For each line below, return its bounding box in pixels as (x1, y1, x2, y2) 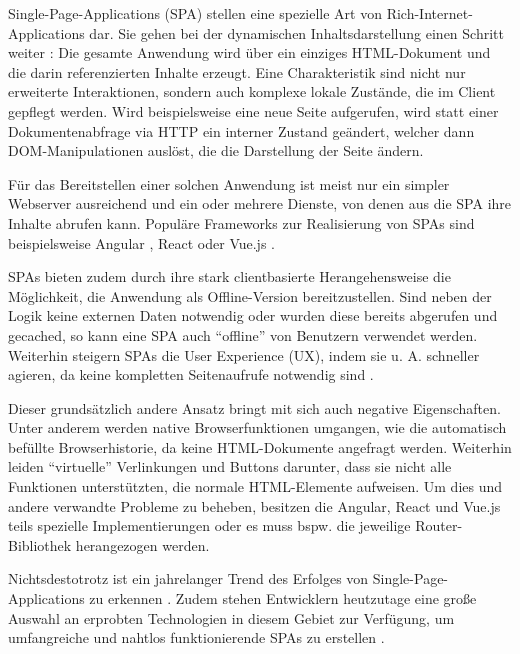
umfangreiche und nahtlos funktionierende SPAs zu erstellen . (8, 627, 385, 648)
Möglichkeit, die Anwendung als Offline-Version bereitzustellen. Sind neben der (8, 285, 492, 306)
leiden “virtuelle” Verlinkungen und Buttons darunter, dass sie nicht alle (8, 456, 452, 477)
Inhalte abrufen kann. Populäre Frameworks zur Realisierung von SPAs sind (8, 212, 475, 233)
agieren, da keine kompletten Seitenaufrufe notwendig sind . (8, 364, 374, 385)
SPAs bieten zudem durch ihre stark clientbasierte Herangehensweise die (8, 266, 451, 287)
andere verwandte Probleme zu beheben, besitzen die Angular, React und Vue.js (8, 495, 501, 516)
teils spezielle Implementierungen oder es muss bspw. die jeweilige (8, 515, 411, 536)
